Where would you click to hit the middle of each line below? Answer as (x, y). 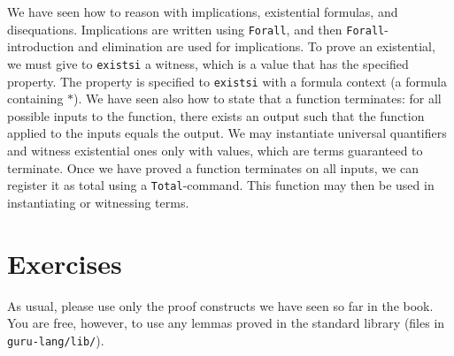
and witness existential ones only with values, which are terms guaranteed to (215, 150)
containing (35, 98)
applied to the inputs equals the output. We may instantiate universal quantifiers (227, 133)
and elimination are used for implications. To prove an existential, (257, 46)
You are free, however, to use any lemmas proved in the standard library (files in (226, 323)
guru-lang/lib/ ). (56, 340)
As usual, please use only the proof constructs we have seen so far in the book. (220, 305)
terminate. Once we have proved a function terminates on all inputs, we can (213, 167)
